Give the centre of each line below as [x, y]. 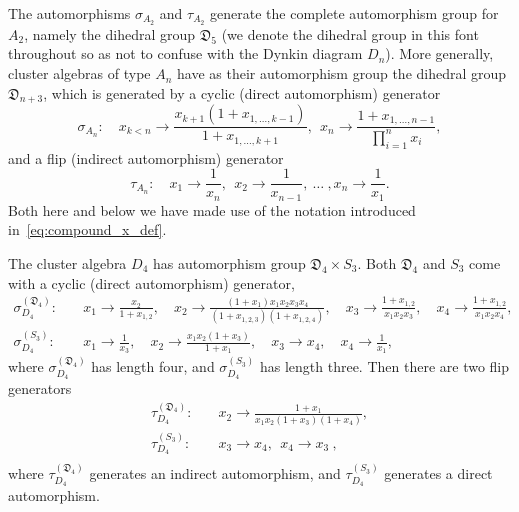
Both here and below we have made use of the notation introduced [212, 209]
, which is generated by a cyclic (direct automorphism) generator [242, 92]
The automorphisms [69, 13]
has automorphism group [229, 262]
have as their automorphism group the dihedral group [342, 73]
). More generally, [439, 53]
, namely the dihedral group [110, 33]
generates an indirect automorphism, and [215, 473]
